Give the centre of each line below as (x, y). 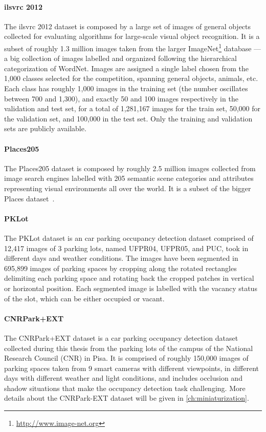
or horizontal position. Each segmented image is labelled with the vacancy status (131, 288)
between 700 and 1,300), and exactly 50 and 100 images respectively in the (121, 98)
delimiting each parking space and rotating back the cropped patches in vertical (129, 278)
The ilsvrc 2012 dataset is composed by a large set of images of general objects (128, 26)
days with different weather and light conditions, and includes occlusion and (123, 378)
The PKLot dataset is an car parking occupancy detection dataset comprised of (129, 238)
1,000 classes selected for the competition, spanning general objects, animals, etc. (131, 78)
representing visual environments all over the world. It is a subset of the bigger (128, 188)
